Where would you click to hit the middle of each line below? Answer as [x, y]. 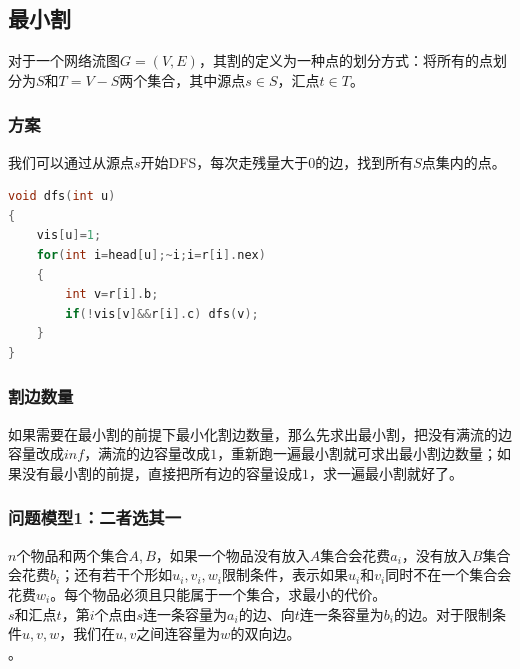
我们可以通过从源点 [71, 161]
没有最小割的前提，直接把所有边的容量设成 [161, 472]
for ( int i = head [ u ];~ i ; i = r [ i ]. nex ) [151, 254]
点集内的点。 [463, 161]
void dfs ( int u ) [62, 196]
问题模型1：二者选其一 [94, 517]
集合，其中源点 [196, 79]
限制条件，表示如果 [285, 574]
